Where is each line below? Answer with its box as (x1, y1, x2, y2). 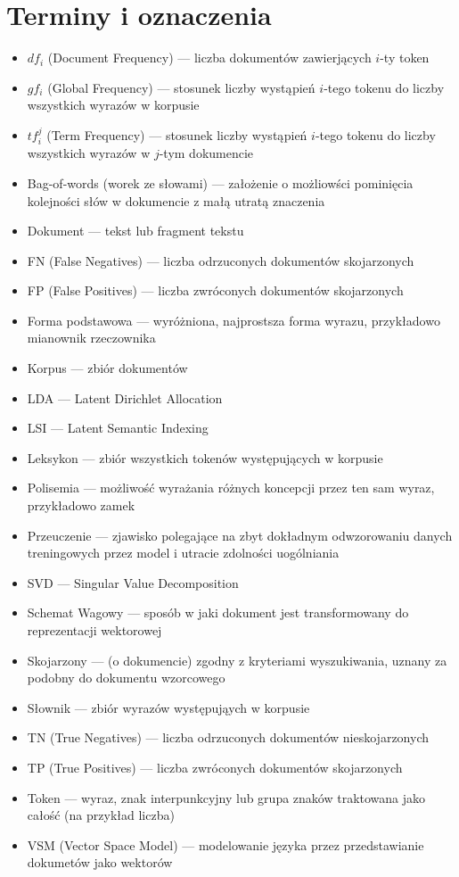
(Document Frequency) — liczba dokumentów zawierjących (47, 48, 372, 67)
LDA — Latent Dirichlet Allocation (27, 388, 223, 407)
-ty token (380, 48, 430, 67)
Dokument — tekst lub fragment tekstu (27, 221, 244, 240)
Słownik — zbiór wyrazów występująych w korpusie (27, 698, 310, 716)
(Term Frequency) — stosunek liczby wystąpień (46, 125, 307, 144)
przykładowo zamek (27, 496, 135, 515)
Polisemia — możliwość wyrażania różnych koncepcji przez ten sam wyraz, (27, 478, 435, 497)
